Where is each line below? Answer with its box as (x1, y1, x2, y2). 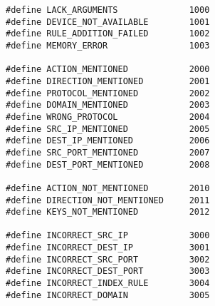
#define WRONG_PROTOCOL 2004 (6, 111, 210, 122)
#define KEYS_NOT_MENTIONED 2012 (6, 207, 210, 218)
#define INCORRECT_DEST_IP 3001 (6, 243, 210, 253)
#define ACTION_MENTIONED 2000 (6, 64, 210, 75)
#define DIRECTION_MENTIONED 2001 (6, 76, 210, 86)
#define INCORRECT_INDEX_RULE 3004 (6, 278, 210, 289)
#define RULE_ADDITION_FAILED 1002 (6, 29, 210, 39)
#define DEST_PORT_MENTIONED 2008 (6, 159, 210, 170)
